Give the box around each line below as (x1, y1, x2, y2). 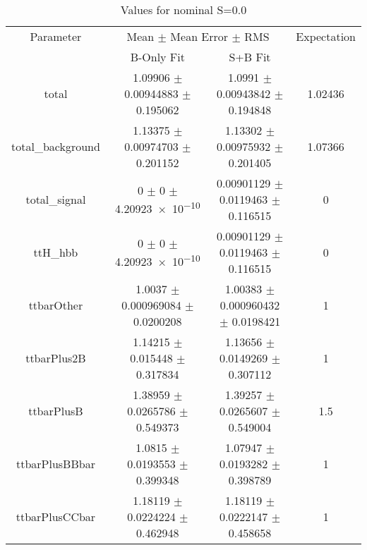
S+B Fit (229, 49, 271, 65)
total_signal (25, 191, 86, 207)
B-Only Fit (130, 49, 185, 65)
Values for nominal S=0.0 (120, 1, 247, 18)
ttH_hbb (33, 244, 78, 260)
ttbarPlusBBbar (16, 456, 95, 472)
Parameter (30, 28, 82, 44)
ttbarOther (28, 297, 83, 313)
